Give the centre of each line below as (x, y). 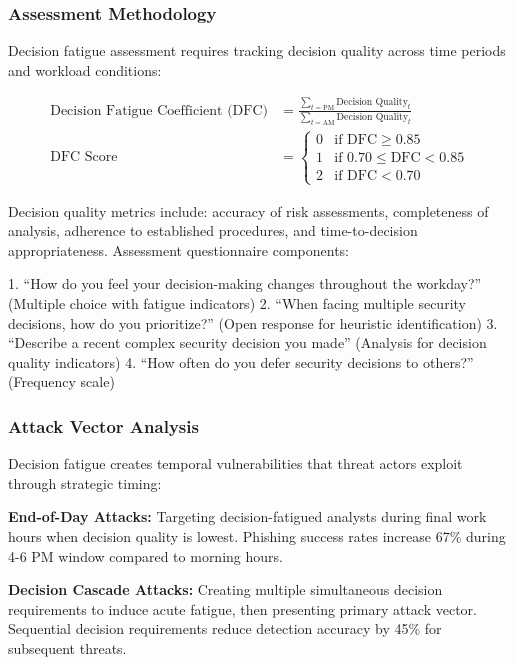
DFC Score (84, 157)
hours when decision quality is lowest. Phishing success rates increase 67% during (257, 535)
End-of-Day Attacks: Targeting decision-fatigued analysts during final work (247, 516)
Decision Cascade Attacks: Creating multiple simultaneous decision (225, 589)
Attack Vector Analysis (103, 425)
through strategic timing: (85, 482)
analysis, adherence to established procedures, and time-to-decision (213, 230)
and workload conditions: (85, 69)
